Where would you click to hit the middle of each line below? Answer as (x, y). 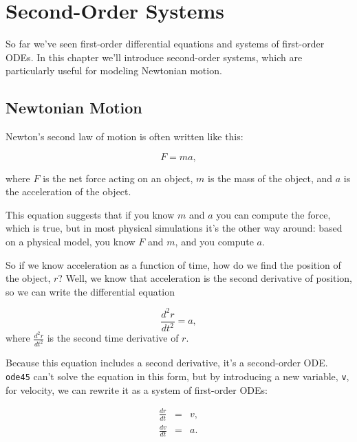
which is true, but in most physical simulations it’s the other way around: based (174, 228)
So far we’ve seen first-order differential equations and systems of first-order (165, 44)
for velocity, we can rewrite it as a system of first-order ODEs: (137, 389)
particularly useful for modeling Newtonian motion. (114, 70)
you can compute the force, (273, 214)
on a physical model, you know (71, 242)
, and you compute (214, 242)
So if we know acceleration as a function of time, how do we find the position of (173, 264)
